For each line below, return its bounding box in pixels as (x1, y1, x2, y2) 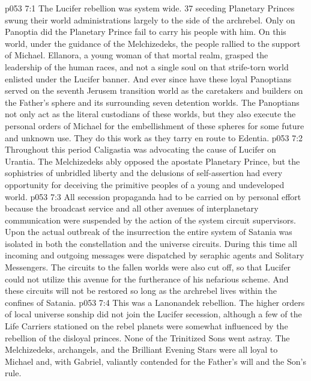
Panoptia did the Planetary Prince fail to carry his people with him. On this (5, 25, 286, 38)
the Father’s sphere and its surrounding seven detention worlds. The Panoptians (5, 96, 300, 108)
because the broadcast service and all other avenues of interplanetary (5, 202, 259, 215)
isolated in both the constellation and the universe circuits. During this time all (5, 237, 297, 249)
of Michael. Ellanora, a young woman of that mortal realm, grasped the (5, 49, 268, 61)
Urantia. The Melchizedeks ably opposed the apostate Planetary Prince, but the (5, 154, 300, 167)
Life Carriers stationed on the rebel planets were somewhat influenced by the (5, 320, 288, 332)
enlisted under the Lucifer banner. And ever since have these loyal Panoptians (5, 72, 292, 85)
